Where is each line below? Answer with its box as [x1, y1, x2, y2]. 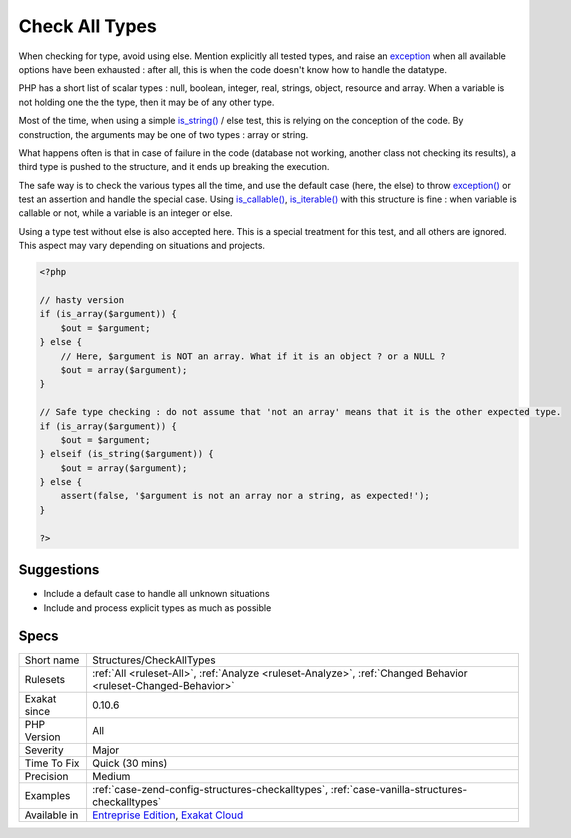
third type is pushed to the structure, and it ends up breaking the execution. [18, 161, 330, 173]
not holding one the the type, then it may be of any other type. [18, 96, 275, 108]
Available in [24, 808, 79, 822]
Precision [24, 770, 69, 784]
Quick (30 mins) [91, 756, 168, 770]
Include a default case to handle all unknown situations [43, 588, 270, 600]
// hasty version [39, 295, 125, 305]
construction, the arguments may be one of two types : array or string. [18, 128, 309, 140]
